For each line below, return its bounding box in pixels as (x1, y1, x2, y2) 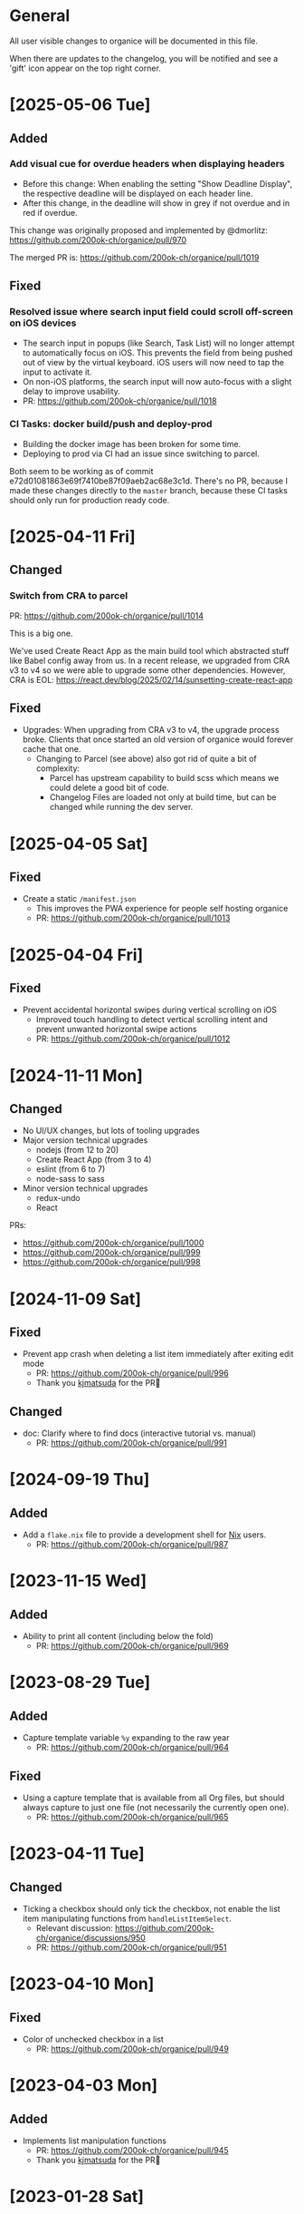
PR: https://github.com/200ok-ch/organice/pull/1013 (35, 912, 231, 923)
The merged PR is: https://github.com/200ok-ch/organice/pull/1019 (9, 251, 260, 263)
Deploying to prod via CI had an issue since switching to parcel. (22, 448, 260, 459)
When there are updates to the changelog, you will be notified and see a (9, 53, 279, 63)
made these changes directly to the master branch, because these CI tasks (9, 484, 288, 495)
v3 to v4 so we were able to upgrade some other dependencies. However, (9, 664, 286, 676)
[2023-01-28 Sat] (9, 2187, 145, 2207)
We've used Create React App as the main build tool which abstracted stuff (9, 645, 290, 656)
